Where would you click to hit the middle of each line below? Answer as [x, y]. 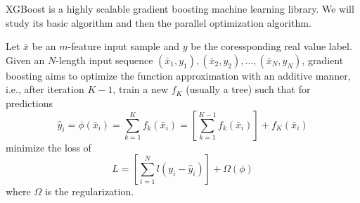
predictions [30, 103]
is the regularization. [89, 191]
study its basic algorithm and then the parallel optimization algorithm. [159, 22]
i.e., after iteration [45, 89]
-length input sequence [104, 60]
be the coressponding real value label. [271, 46]
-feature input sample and [123, 46]
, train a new [140, 89]
